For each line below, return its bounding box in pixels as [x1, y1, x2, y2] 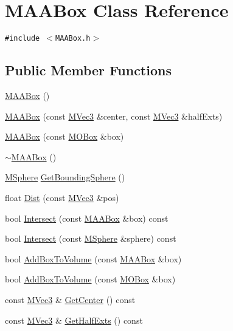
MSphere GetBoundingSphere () [5, 171, 125, 183]
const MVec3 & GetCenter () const [5, 293, 136, 305]
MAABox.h [55, 34, 91, 43]
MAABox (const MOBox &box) [5, 130, 124, 143]
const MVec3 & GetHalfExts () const [5, 313, 143, 326]
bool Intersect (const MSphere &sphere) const [5, 232, 176, 245]
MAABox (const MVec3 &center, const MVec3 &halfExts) [5, 109, 223, 122]
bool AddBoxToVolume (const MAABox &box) [5, 252, 182, 265]
